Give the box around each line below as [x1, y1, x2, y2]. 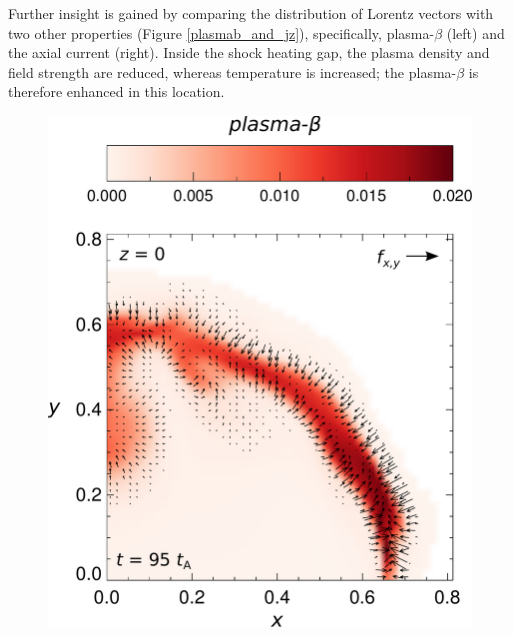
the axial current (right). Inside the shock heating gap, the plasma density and [8, 42, 490, 63]
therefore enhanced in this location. [8, 81, 225, 102]
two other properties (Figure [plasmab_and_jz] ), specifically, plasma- [8, 22, 435, 43]
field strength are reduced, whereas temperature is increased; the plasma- [8, 61, 457, 82]
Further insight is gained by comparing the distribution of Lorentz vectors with [8, 3, 494, 23]
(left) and [446, 22, 505, 43]
